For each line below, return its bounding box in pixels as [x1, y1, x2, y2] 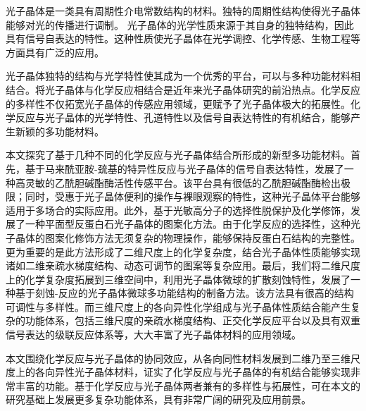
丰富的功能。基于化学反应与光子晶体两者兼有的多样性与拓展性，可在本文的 [15, 378, 360, 393]
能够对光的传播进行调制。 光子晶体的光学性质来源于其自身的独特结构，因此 [6, 17, 354, 32]
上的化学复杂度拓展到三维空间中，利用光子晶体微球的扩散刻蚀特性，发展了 [6, 271, 351, 286]
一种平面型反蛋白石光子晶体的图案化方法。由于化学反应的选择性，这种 [25, 216, 351, 231]
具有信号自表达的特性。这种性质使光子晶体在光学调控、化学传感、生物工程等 [6, 31, 360, 46]
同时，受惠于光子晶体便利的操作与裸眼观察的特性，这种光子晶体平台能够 [25, 189, 360, 204]
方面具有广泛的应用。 [6, 44, 104, 59]
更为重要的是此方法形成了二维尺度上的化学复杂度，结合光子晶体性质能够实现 [6, 244, 360, 259]
